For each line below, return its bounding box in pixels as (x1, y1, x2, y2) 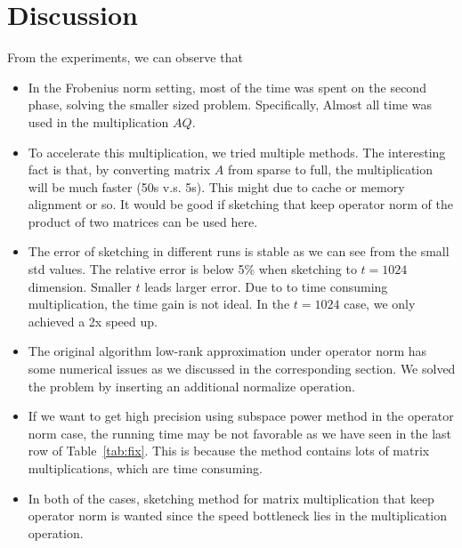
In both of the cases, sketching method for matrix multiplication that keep (28, 488, 434, 507)
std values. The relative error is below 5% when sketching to (28, 260, 357, 278)
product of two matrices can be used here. (28, 212, 258, 230)
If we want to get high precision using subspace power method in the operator (28, 407, 454, 425)
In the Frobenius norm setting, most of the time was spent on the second (28, 77, 426, 96)
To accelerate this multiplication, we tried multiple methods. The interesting (28, 142, 446, 161)
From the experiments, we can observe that (7, 48, 243, 67)
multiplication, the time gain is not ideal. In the (28, 294, 290, 313)
